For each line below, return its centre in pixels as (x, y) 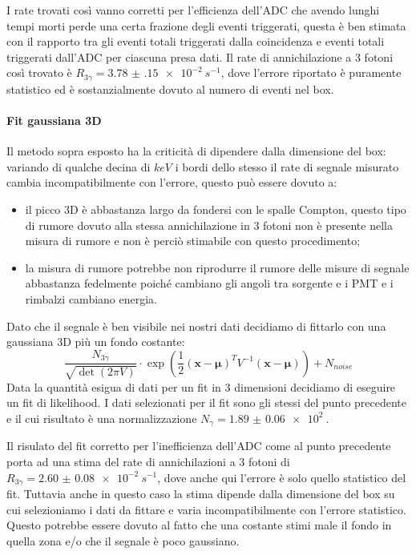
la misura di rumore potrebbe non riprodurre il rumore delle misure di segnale (217, 267)
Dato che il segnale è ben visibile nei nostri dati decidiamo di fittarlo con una (196, 326)
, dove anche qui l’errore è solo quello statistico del (282, 477)
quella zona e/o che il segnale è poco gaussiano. (123, 540)
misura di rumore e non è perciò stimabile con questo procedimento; (193, 241)
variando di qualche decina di (79, 166)
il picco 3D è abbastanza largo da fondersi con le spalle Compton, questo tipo (216, 209)
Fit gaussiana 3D (54, 121)
